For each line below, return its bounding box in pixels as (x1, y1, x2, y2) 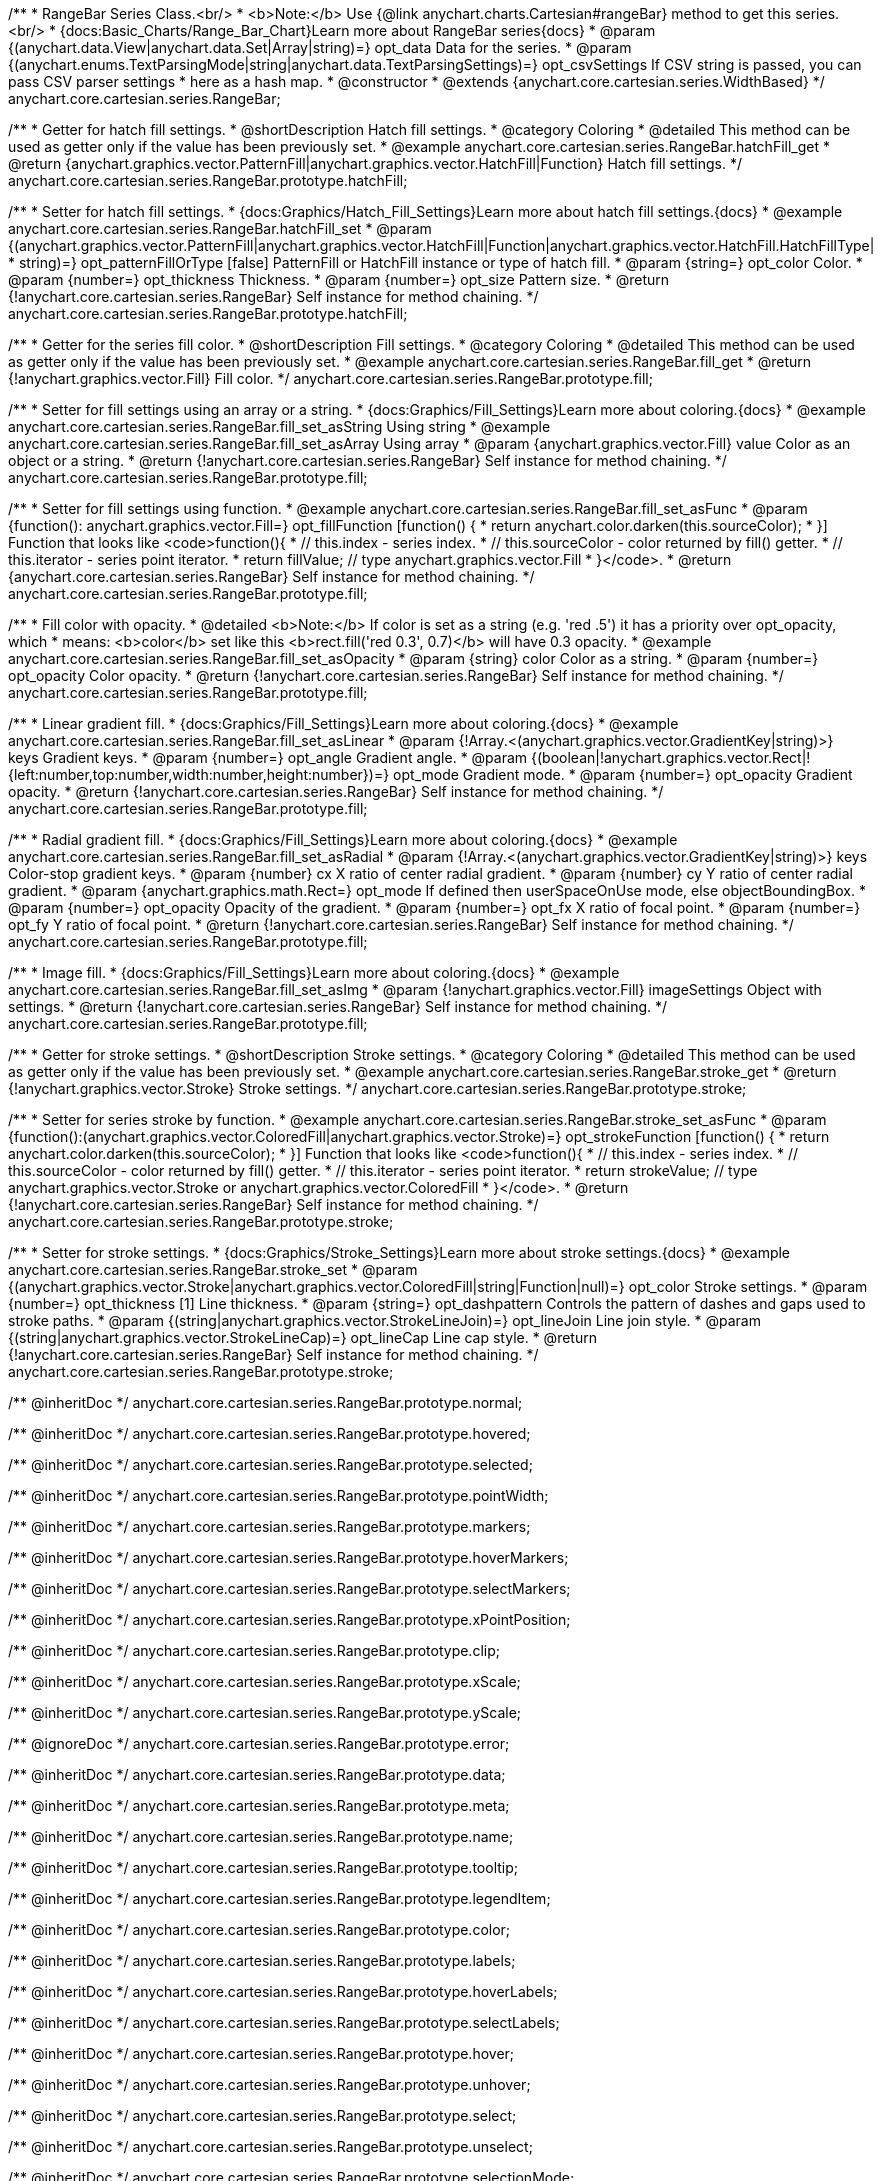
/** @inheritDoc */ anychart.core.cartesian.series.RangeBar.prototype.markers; (8, 1518, 531, 1535)
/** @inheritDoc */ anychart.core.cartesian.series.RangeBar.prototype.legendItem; (8, 1890, 551, 1907)
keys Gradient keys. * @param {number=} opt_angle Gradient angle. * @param (8, 749, 528, 766)
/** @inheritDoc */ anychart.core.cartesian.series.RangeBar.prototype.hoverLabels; (8, 1983, 558, 2000)
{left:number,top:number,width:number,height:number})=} (8, 766, 390, 783)
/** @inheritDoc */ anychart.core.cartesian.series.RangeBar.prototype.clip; (8, 1642, 500, 1659)
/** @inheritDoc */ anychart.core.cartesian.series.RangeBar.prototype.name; (8, 1828, 514, 1845)
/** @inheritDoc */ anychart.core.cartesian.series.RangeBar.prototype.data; (8, 1766, 506, 1783)
